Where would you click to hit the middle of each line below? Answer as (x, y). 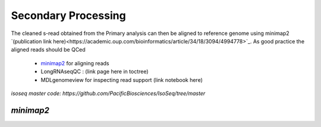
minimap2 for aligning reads (75, 63)
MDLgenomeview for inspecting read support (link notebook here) (122, 80)
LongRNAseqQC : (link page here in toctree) (95, 72)
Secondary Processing (68, 15)
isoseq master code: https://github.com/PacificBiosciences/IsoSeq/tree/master (108, 93)
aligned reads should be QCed (48, 50)
